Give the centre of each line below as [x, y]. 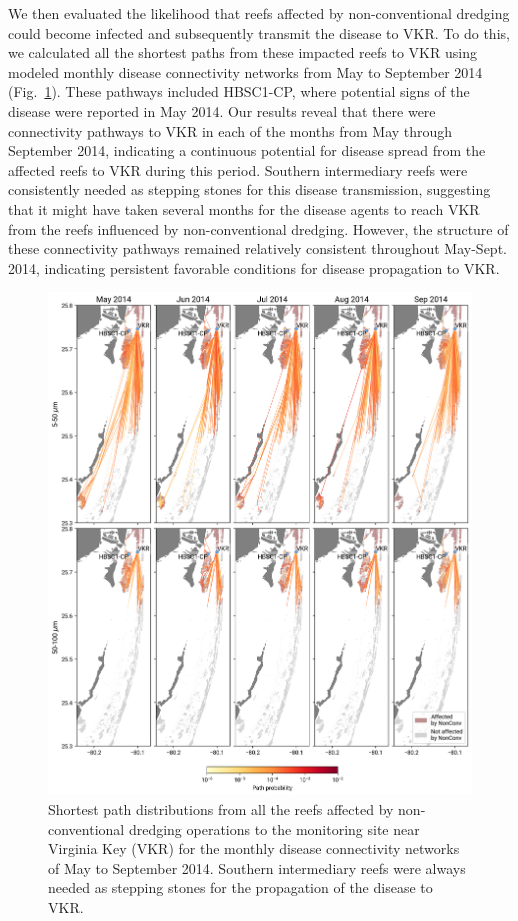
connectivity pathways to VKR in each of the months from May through [230, 130]
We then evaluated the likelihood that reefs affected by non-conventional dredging [259, 13]
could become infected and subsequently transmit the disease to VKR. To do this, [259, 32]
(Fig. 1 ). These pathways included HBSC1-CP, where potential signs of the [239, 91]
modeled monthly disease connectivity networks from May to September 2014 [245, 71]
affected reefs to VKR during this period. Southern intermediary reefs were [238, 169]
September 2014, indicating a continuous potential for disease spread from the [247, 150]
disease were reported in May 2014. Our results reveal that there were [222, 110]
